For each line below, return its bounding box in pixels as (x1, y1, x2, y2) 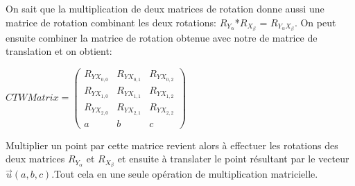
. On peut (294, 15, 336, 29)
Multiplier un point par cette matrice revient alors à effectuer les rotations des (6, 137, 338, 152)
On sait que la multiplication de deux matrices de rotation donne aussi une (6, 1, 324, 15)
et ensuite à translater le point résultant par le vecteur (117, 151, 349, 166)
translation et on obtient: (6, 44, 112, 58)
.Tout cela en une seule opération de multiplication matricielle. (51, 167, 318, 181)
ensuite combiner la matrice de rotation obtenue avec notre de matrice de (6, 30, 318, 44)
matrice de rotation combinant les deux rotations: (6, 15, 216, 29)
